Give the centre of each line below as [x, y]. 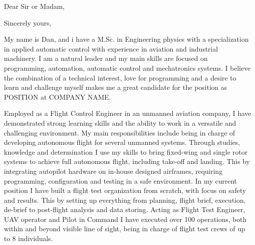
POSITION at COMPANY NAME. [58, 96]
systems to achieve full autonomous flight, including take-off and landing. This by [127, 161]
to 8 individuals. [29, 238]
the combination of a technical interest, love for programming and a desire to [120, 77]
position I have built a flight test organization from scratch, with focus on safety [125, 190]
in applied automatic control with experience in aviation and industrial [111, 48]
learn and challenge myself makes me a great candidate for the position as [116, 87]
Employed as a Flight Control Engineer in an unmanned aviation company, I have [128, 113]
